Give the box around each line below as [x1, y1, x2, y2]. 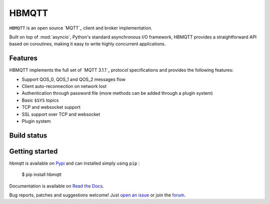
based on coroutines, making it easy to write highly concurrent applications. [9, 41, 166, 47]
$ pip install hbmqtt [21, 172, 62, 178]
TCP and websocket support [21, 104, 81, 110]
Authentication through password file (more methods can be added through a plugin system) [21, 90, 213, 96]
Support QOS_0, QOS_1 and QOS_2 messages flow [21, 76, 126, 82]
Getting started [9, 147, 58, 156]
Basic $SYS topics [21, 97, 59, 103]
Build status [9, 131, 47, 140]
